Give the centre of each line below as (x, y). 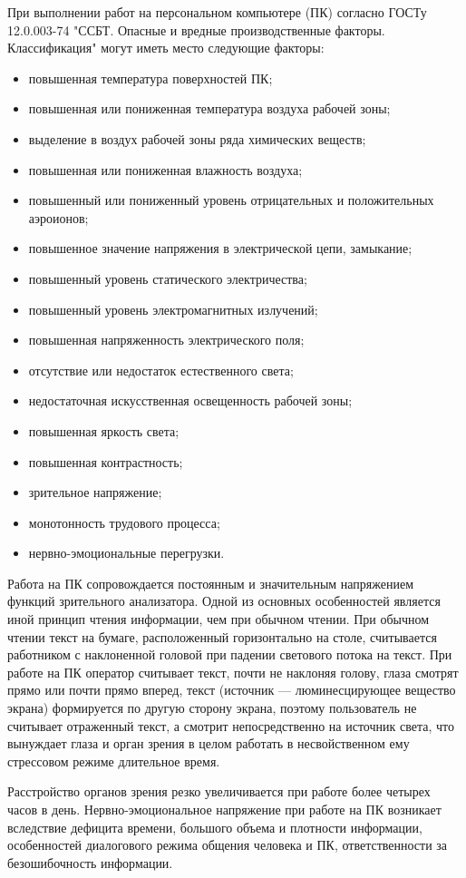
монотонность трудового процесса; (124, 522)
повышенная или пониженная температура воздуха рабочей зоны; (209, 108)
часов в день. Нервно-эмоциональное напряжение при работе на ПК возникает (224, 809)
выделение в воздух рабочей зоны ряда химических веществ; (197, 138)
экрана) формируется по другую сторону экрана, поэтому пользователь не (212, 708)
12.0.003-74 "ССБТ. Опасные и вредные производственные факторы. (196, 29)
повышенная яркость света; (104, 430)
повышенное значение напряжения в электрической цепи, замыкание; (220, 248)
